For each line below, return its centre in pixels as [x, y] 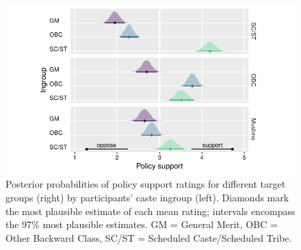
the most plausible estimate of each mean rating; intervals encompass [150, 211]
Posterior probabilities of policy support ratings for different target [146, 184]
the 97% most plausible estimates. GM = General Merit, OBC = [142, 224]
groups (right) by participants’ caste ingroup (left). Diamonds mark [147, 198]
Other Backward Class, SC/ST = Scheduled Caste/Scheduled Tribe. [149, 237]
